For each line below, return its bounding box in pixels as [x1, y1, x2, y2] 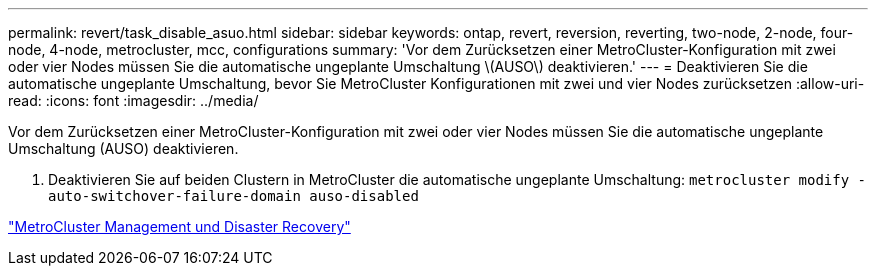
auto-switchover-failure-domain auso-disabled [48, 188, 419, 204]
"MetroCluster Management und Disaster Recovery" [8, 218, 351, 235]
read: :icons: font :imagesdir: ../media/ [8, 92, 259, 109]
